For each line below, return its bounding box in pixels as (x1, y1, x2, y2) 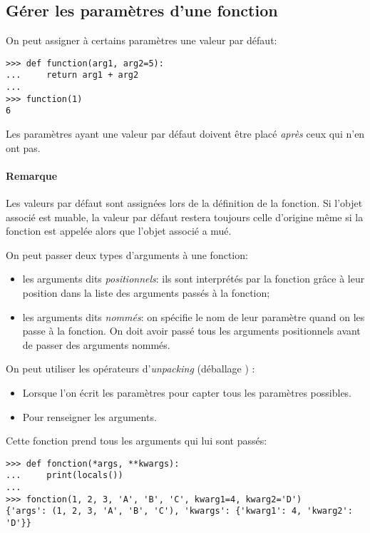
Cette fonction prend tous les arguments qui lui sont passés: (6, 433, 267, 448)
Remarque (6, 168, 58, 183)
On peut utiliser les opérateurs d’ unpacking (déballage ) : (6, 361, 255, 376)
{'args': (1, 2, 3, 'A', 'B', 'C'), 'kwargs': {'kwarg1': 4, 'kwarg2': (6, 506, 353, 517)
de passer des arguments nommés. (22, 337, 170, 352)
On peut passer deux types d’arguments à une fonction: (6, 247, 248, 262)
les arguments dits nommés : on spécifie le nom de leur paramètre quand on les (22, 309, 365, 324)
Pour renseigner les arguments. (22, 409, 157, 424)
